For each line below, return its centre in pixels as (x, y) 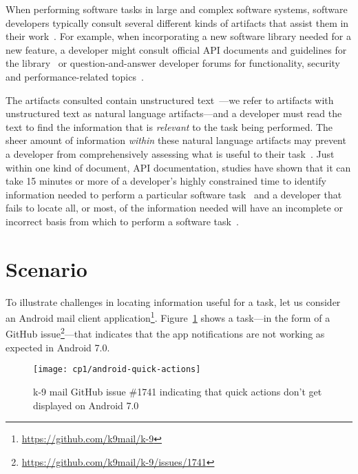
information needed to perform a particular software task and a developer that (174, 194)
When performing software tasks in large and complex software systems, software (177, 9)
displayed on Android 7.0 (86, 405)
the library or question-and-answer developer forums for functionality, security (173, 63)
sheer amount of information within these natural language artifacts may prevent (176, 140)
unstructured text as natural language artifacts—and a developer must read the (174, 113)
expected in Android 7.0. (58, 347)
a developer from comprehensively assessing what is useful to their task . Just (170, 153)
